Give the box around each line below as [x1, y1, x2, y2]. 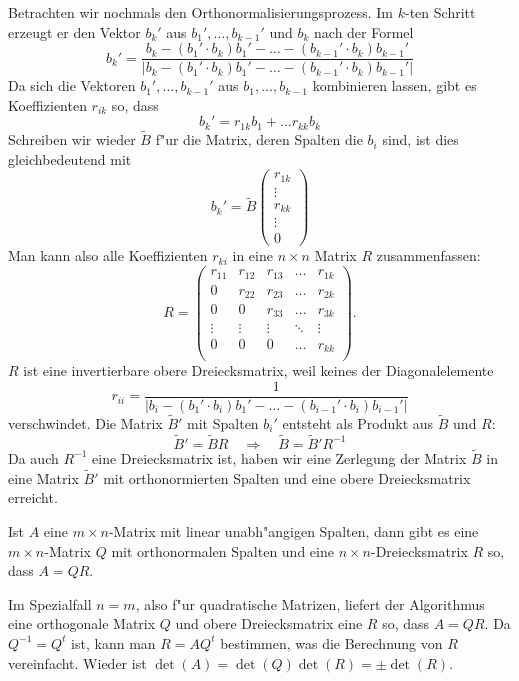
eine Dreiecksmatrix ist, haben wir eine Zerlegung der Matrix [92, 447, 467, 468]
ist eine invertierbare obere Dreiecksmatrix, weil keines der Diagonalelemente [23, 360, 494, 381]
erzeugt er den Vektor [8, 21, 141, 42]
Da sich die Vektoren [8, 75, 136, 96]
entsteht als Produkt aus [282, 412, 434, 433]
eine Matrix [8, 467, 79, 488]
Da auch [8, 447, 59, 468]
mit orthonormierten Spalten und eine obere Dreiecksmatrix [103, 467, 471, 488]
